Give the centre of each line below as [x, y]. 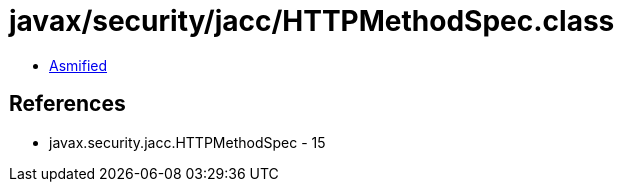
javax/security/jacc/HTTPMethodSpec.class [312, 21]
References [67, 104]
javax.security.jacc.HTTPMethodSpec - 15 [187, 142]
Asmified [78, 65]
